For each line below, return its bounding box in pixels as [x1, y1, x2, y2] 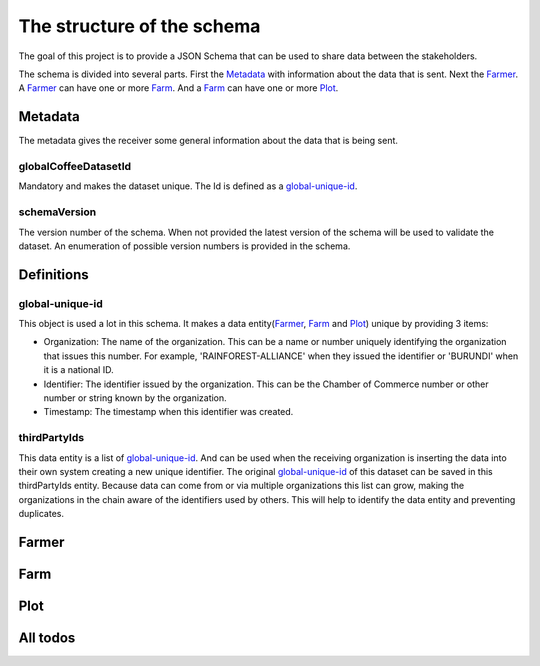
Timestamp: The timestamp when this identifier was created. [43, 406, 294, 418]
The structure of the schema [18, 15, 261, 37]
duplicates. [18, 508, 65, 520]
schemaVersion [18, 205, 97, 219]
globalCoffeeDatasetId [18, 160, 132, 173]
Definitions [18, 266, 89, 283]
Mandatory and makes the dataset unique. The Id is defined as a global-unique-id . [18, 180, 358, 192]
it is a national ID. [43, 364, 114, 376]
